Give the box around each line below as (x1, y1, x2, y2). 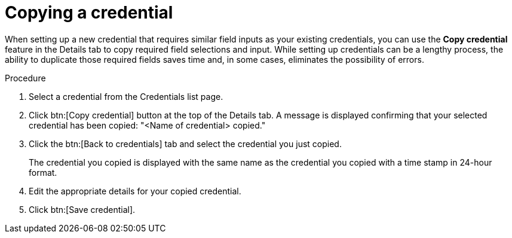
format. (29, 167, 57, 178)
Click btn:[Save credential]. (29, 204, 136, 215)
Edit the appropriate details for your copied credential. (29, 185, 241, 196)
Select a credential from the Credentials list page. (29, 91, 223, 102)
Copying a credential (5, 2, 173, 23)
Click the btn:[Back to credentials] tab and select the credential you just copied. (29, 138, 342, 149)
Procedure (5, 72, 46, 83)
